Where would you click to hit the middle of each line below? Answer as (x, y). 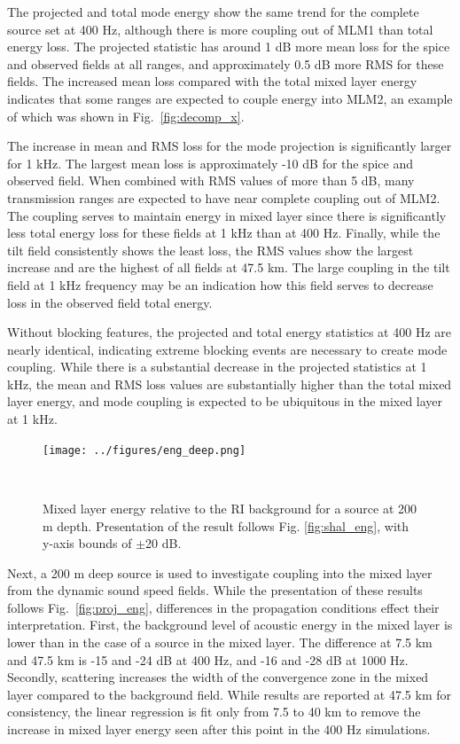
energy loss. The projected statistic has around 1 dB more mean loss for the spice (229, 47)
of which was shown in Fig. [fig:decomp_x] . (126, 116)
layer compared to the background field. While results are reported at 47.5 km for (229, 694)
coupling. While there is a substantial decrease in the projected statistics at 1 (217, 367)
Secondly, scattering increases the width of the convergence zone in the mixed (218, 677)
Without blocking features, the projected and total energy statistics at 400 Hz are (229, 332)
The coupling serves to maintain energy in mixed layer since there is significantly (227, 215)
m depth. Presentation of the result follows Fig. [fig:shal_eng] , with (226, 525)
